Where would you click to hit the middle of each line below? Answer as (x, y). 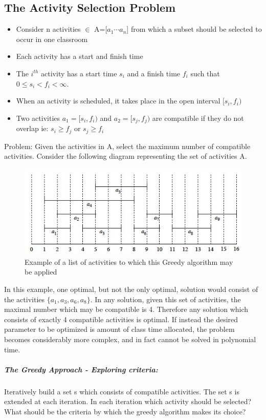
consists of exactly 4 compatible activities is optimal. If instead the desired (121, 319)
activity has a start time (79, 73)
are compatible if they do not (198, 118)
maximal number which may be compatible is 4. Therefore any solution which (126, 309)
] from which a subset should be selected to (194, 29)
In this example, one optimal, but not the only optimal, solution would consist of (131, 289)
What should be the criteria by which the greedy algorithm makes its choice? (125, 411)
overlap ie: (32, 128)
